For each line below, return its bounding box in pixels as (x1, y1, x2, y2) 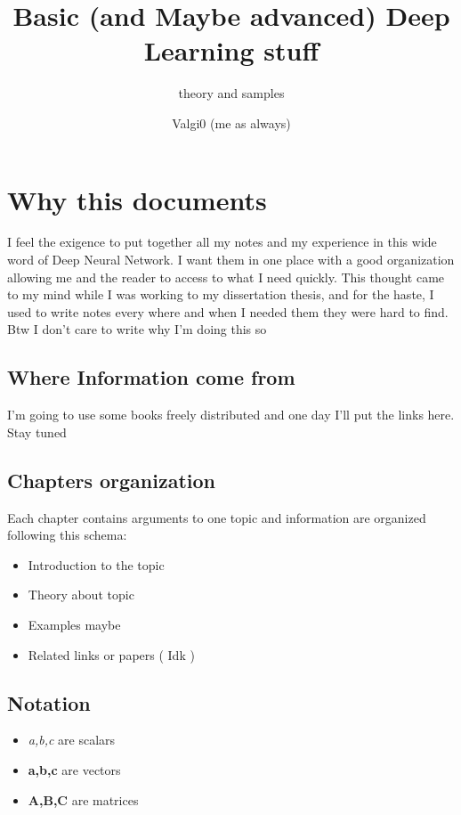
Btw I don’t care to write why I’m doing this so (7, 320, 267, 338)
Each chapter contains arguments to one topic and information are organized (7, 508, 426, 526)
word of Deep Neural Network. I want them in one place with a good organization (7, 250, 455, 269)
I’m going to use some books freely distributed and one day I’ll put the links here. (7, 405, 455, 424)
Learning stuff (143, 32, 319, 69)
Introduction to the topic (28, 555, 165, 574)
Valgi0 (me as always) (172, 113, 291, 132)
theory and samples (178, 84, 285, 102)
